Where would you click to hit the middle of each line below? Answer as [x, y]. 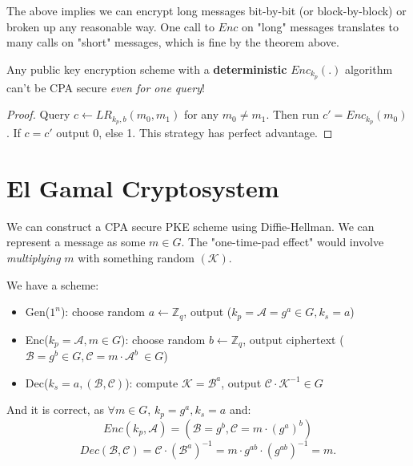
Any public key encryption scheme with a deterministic [147, 69]
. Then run [293, 114]
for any [201, 114]
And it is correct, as [55, 409]
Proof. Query [38, 114]
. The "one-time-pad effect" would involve [283, 242]
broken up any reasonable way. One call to [110, 26]
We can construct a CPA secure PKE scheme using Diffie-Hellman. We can [190, 226]
